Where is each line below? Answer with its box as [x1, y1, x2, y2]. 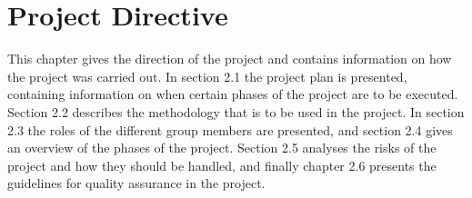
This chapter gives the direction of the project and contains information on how [7, 49, 452, 68]
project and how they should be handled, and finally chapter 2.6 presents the [7, 155, 437, 174]
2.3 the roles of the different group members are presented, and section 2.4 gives [7, 120, 453, 139]
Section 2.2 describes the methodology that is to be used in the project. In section [7, 102, 465, 121]
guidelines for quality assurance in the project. [7, 173, 266, 193]
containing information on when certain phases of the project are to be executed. [7, 84, 458, 104]
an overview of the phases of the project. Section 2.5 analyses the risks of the [7, 138, 437, 157]
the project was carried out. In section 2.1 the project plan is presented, [7, 66, 407, 85]
